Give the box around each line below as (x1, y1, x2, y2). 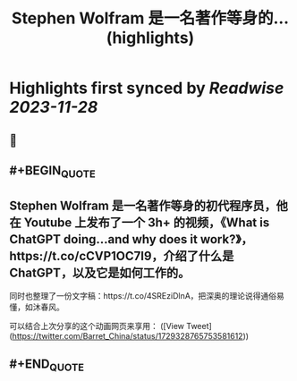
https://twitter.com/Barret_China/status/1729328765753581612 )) (12, 330, 249, 341)
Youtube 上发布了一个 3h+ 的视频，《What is (23, 215, 270, 230)
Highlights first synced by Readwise (9, 78, 284, 98)
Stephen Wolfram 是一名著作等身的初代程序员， (9, 198, 276, 213)
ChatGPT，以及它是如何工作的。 (9, 265, 191, 280)
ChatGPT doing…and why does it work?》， (9, 232, 253, 247)
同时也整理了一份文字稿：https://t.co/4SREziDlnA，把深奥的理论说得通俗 (9, 290, 277, 301)
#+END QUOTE (9, 357, 85, 374)
